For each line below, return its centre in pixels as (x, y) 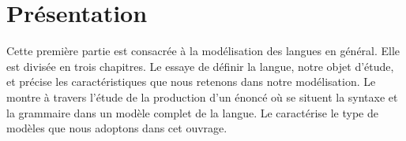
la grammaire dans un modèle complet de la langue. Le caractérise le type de (193, 112)
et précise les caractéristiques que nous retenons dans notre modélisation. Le (191, 82)
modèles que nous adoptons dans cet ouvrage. (117, 128)
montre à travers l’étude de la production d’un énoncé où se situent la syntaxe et (202, 96)
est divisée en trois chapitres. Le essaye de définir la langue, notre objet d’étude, (200, 66)
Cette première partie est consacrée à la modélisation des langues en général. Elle (203, 51)
